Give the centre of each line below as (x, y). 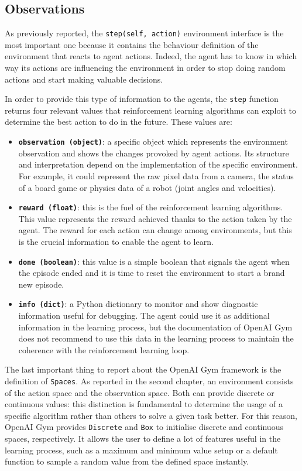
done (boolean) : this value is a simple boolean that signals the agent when (154, 261)
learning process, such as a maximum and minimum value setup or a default (141, 450)
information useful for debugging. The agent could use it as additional (144, 315)
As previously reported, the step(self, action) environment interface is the (144, 33)
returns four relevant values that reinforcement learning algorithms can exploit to (150, 110)
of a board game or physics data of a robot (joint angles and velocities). (147, 187)
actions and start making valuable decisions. (84, 79)
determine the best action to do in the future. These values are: (119, 122)
